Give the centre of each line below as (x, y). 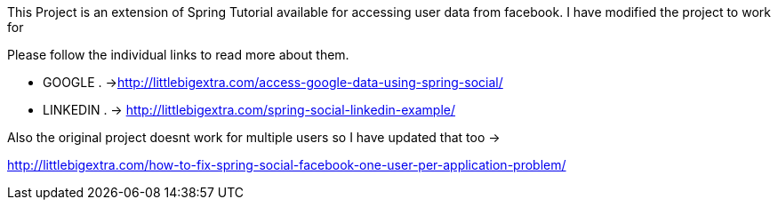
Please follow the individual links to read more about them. (178, 55)
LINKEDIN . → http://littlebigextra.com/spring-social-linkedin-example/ (249, 110)
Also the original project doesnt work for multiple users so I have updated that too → (254, 137)
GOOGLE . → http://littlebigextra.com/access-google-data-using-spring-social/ (273, 82)
